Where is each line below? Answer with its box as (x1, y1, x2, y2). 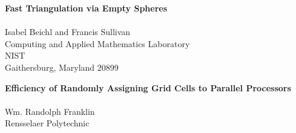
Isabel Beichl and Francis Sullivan (5, 25, 131, 38)
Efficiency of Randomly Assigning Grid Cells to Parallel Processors (5, 81, 291, 94)
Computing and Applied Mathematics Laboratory (5, 37, 190, 50)
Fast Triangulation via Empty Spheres (5, 2, 168, 14)
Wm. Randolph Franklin (5, 105, 95, 117)
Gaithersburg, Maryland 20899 (5, 60, 119, 73)
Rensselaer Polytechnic (5, 117, 90, 129)
